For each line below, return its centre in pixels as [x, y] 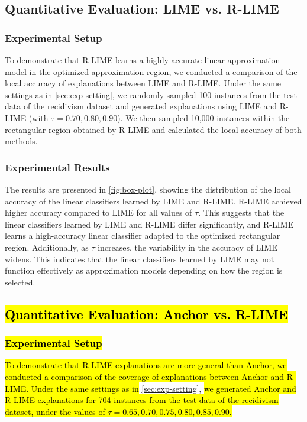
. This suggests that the [241, 212]
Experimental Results [57, 167]
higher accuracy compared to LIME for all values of [98, 212]
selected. [20, 282]
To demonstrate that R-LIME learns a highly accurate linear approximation [143, 60]
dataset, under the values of [55, 411]
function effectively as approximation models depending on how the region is [144, 270]
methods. [21, 141]
